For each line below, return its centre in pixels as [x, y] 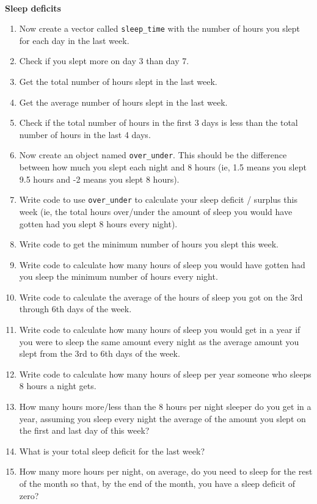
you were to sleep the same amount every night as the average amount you [159, 341]
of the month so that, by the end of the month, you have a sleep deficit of [157, 483]
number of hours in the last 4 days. [85, 134]
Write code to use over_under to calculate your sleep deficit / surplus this [158, 199]
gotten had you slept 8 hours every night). [98, 223]
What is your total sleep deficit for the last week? [112, 451]
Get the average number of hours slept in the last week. [123, 102]
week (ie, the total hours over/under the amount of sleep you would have [156, 211]
